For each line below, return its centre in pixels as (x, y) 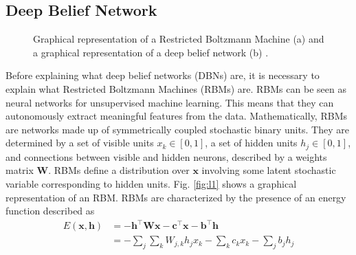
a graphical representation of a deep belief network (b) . (151, 52)
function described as (50, 211)
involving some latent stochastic (269, 170)
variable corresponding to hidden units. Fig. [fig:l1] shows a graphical (151, 184)
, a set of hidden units (251, 143)
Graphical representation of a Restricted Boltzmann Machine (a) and (179, 39)
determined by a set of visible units (80, 143)
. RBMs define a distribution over (119, 170)
